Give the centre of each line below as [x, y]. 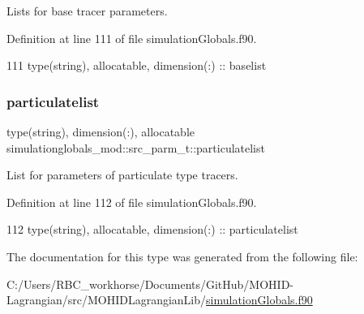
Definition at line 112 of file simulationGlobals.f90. [132, 202]
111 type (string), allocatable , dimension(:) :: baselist [137, 65]
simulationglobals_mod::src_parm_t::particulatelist [136, 147]
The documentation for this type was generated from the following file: [182, 256]
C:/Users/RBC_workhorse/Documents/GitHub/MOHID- [150, 284]
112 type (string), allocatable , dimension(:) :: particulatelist [152, 229]
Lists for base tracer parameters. [87, 11]
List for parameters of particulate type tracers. [122, 175]
